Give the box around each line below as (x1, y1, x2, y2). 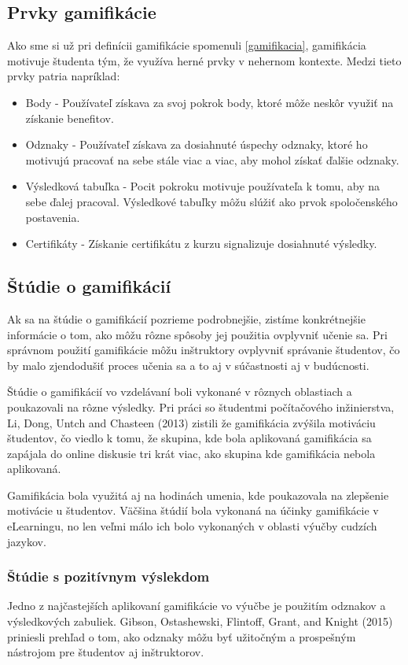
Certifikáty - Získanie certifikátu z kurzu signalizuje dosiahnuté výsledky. (25, 235, 377, 252)
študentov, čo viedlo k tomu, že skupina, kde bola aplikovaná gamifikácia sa (7, 430, 372, 446)
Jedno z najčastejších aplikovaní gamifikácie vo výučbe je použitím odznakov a (7, 597, 386, 614)
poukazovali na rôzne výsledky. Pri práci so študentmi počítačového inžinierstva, (7, 398, 395, 415)
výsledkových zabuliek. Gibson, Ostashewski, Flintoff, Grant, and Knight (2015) (7, 613, 393, 630)
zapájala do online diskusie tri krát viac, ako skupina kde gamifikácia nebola (7, 445, 376, 461)
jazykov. (7, 533, 46, 549)
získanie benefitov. (25, 109, 114, 126)
